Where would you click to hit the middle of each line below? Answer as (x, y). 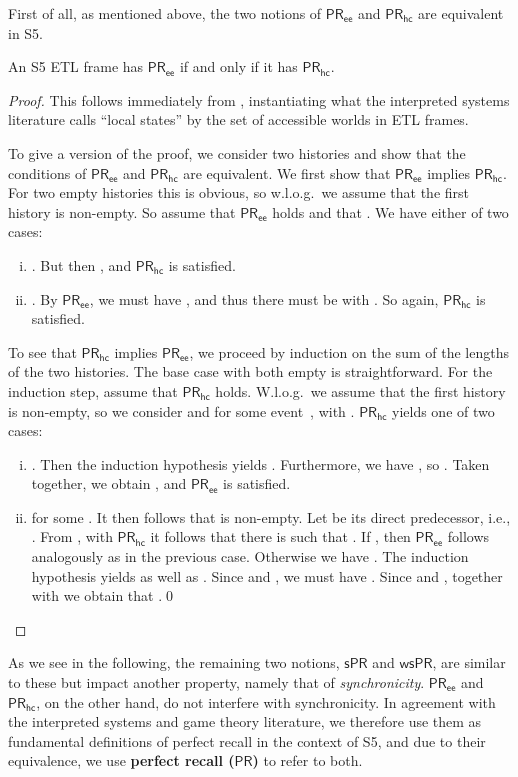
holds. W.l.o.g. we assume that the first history (360, 390)
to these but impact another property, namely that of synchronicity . (216, 682)
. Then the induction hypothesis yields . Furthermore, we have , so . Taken (260, 463)
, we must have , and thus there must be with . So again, (264, 298)
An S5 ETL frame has (76, 66)
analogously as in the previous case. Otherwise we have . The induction (250, 556)
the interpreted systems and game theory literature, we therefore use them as (245, 721)
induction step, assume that (93, 390)
